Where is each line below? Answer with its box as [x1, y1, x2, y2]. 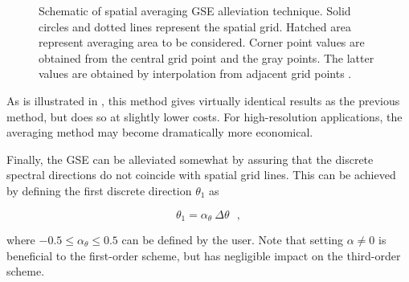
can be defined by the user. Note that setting [121, 231, 344, 247]
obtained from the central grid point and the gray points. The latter [39, 49, 374, 66]
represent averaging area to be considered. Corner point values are [39, 34, 365, 51]
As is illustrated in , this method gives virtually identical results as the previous [6, 92, 400, 108]
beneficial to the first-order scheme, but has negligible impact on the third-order [6, 247, 401, 264]
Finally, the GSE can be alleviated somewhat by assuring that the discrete [6, 150, 374, 167]
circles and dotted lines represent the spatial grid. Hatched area [39, 18, 351, 35]
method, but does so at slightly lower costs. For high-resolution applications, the [6, 108, 403, 125]
